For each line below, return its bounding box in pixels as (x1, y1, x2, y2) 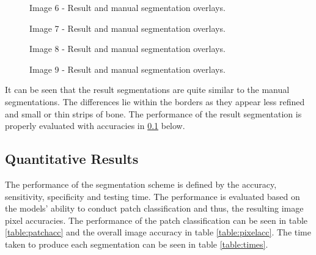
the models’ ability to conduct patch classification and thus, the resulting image (5, 202, 304, 215)
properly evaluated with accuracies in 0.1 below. (5, 119, 185, 132)
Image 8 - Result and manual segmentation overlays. (29, 42, 226, 55)
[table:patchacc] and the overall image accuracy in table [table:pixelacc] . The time (5, 226, 311, 238)
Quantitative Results (5, 149, 139, 168)
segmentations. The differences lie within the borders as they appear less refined (5, 95, 305, 108)
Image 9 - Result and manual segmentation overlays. (29, 62, 226, 75)
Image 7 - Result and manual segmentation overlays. (29, 21, 226, 34)
